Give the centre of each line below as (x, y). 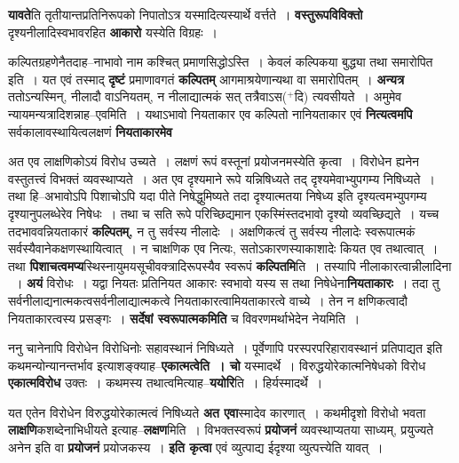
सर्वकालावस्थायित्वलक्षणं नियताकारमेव (90, 131)
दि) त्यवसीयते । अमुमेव (348, 96)
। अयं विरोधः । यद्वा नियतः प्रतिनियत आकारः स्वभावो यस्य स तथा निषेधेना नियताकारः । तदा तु (226, 283)
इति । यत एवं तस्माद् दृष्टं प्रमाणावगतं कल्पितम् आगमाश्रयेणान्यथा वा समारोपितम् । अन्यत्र (206, 79)
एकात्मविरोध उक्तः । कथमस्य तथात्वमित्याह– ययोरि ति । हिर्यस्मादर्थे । (166, 383)
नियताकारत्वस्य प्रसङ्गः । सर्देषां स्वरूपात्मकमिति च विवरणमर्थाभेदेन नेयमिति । (184, 318)
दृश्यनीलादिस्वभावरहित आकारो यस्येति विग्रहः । (113, 32)
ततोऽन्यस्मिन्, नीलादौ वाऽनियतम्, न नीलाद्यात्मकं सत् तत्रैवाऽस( (148, 96)
